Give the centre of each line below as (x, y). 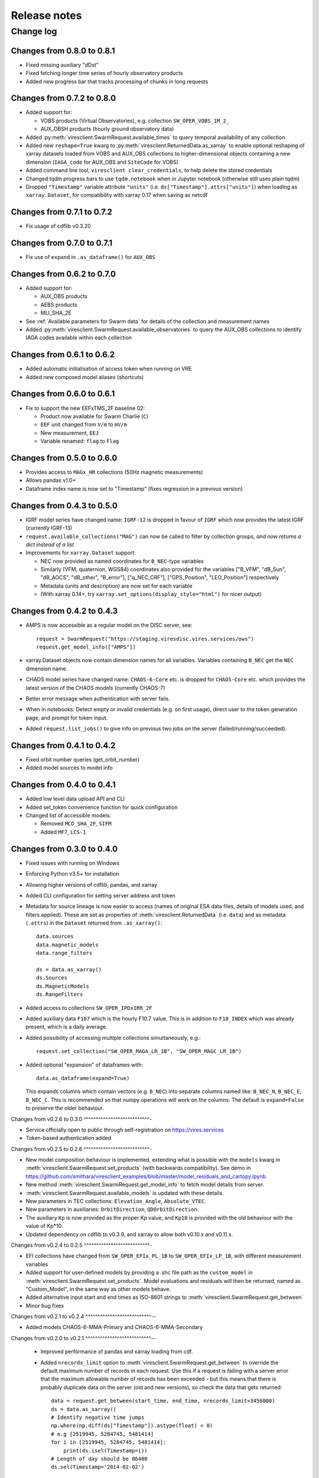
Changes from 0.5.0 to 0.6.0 (64, 458)
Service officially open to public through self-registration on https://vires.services (125, 1130)
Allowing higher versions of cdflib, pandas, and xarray (92, 884)
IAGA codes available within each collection (79, 338)
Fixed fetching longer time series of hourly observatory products (104, 73)
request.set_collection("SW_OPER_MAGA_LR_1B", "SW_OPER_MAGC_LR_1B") (139, 1051)
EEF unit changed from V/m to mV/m (84, 424)
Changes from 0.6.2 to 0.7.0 (64, 274)
